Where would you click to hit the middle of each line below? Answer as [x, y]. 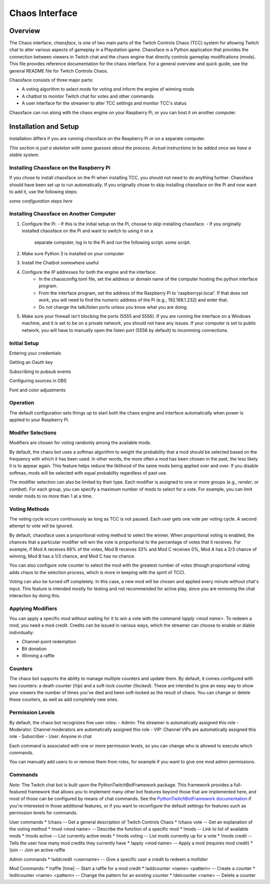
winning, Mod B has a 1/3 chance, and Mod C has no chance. [72, 556]
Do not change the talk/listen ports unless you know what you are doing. [113, 307]
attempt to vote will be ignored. [41, 526]
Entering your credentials [35, 353]
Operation [22, 403]
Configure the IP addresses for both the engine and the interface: [89, 272]
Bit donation [34, 649]
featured [18, 791]
